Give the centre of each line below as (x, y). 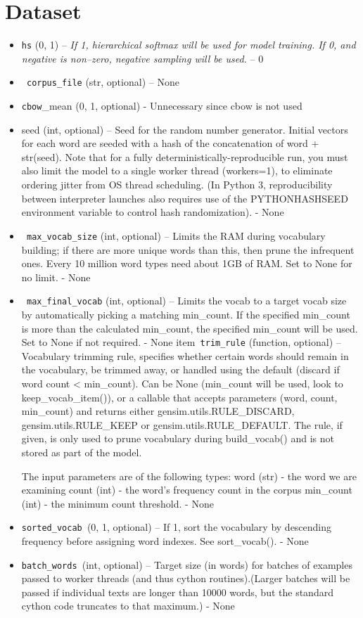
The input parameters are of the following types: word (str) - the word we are (189, 476)
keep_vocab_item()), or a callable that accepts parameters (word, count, (179, 397)
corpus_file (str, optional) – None (103, 82)
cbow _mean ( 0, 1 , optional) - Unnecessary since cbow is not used (162, 106)
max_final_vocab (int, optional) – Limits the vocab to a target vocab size (186, 301)
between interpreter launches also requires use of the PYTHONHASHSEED (185, 198)
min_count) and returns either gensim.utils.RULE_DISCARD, (158, 411)
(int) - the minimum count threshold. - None (117, 503)
